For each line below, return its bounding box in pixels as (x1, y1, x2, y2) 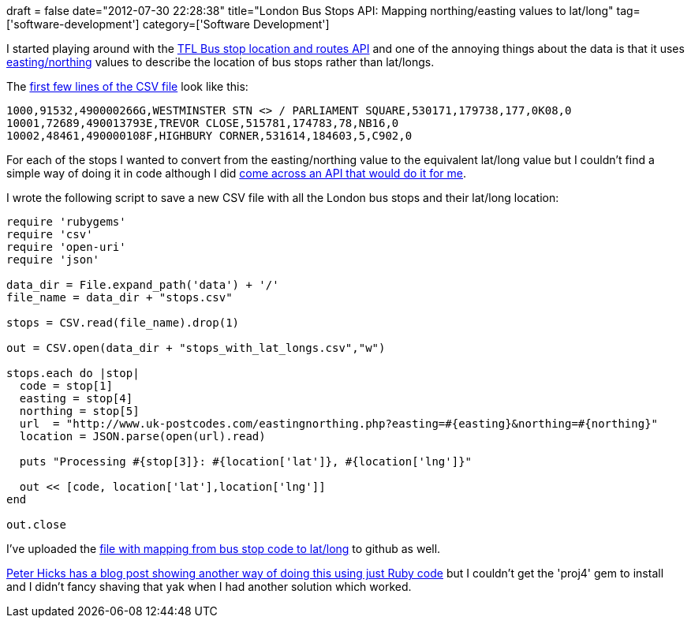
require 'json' (6, 253, 100, 266)
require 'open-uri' (6, 241, 126, 253)
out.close (6, 518, 66, 531)
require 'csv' (6, 228, 93, 241)
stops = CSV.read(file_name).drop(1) (6, 316, 240, 329)
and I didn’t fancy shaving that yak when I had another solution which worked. (6, 580, 412, 593)
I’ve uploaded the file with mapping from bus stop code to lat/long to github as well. (6, 542, 441, 555)
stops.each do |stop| (6, 367, 140, 379)
